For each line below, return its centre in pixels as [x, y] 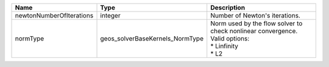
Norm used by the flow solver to [256, 23]
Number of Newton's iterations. [256, 15]
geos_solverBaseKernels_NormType [152, 38]
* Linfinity [225, 46]
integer [111, 15]
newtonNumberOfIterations [54, 15]
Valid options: [230, 38]
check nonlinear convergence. [254, 31]
